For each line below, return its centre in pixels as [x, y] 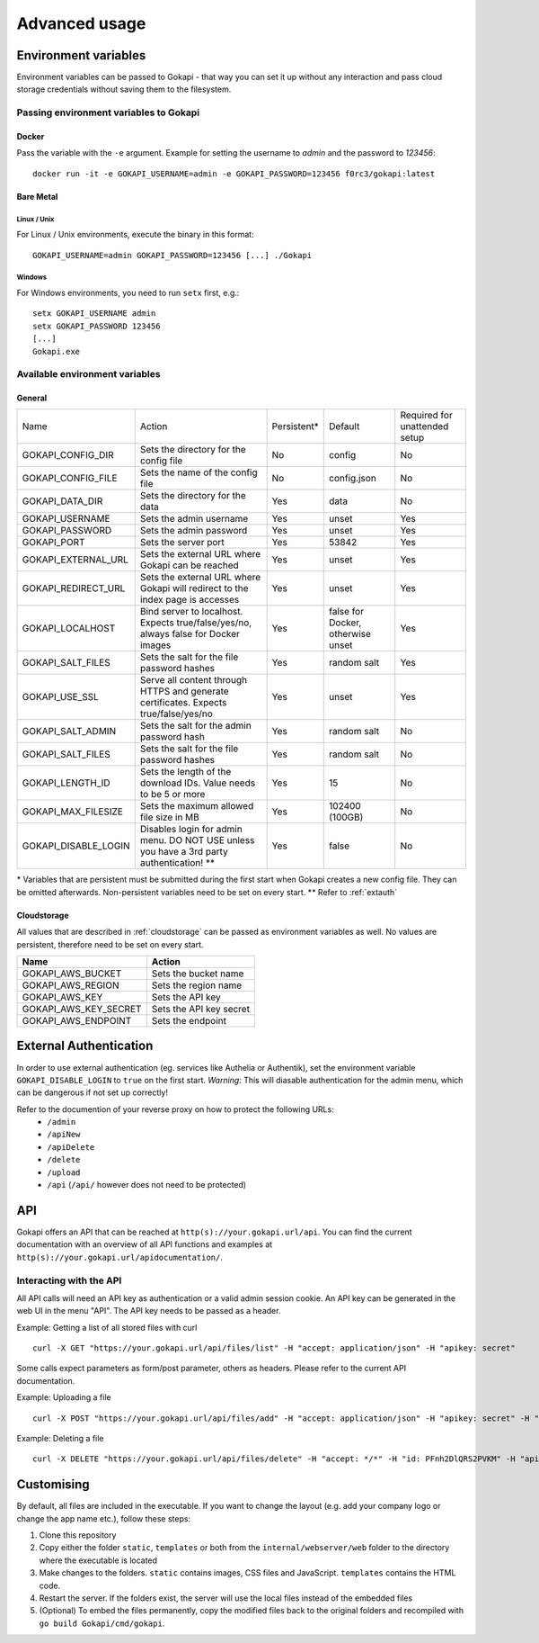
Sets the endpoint [189, 1021]
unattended [424, 426]
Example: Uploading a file [64, 1397]
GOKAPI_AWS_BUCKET [72, 974]
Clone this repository [78, 1535]
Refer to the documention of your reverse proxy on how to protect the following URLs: [175, 1109]
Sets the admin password [194, 531]
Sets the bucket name [198, 974]
